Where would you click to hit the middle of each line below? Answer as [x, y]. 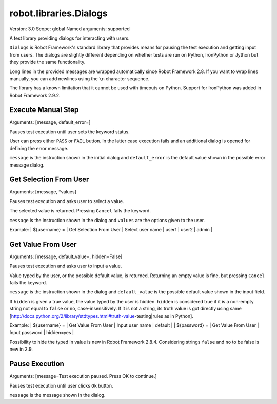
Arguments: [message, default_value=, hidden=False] [66, 256]
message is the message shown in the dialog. [57, 395]
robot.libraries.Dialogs [58, 13]
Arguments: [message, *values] [43, 192]
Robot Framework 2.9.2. [35, 95]
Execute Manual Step [44, 110]
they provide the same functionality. [47, 62]
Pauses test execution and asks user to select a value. [67, 201]
